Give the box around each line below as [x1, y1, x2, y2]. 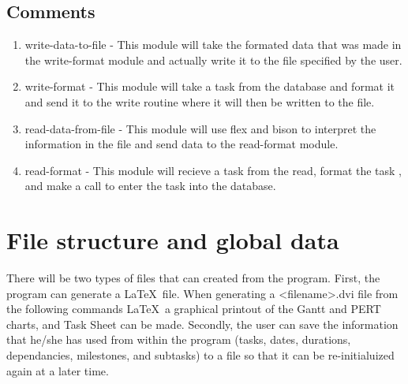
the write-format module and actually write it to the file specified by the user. [24, 51, 402, 68]
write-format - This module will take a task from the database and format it [24, 78, 395, 95]
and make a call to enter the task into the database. [24, 177, 276, 194]
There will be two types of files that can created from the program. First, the [6, 270, 380, 286]
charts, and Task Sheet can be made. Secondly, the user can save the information [6, 315, 399, 332]
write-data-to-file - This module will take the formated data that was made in [24, 36, 402, 53]
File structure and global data [6, 224, 339, 256]
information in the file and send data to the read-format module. [24, 136, 339, 152]
